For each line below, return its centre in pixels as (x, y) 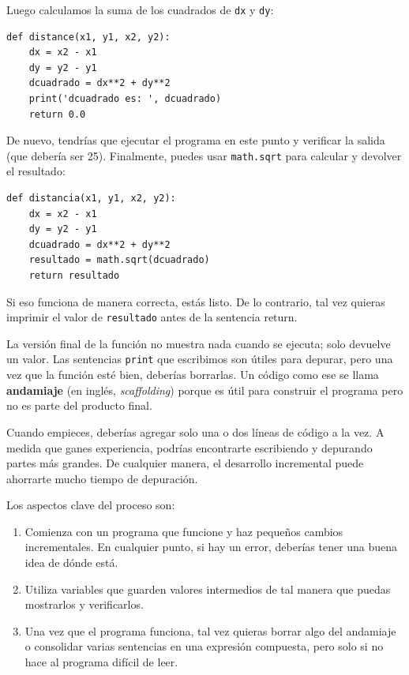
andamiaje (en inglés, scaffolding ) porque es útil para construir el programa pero (205, 390)
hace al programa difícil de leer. (101, 662)
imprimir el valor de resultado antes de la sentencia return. (152, 317)
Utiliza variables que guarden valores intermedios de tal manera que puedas (208, 589)
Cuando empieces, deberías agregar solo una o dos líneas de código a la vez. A (195, 431)
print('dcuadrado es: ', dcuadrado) (125, 99)
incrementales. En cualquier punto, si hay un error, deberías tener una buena (211, 547)
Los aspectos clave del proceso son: (91, 505)
